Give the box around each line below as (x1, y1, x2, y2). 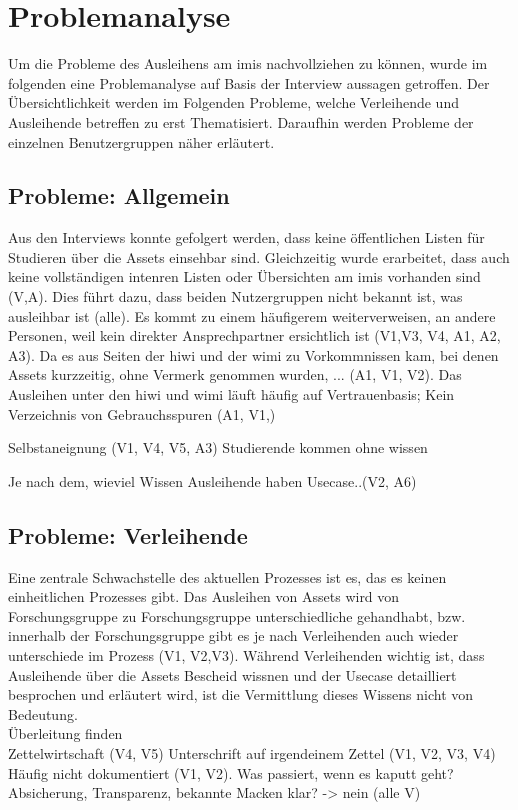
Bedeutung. (8, 703, 78, 724)
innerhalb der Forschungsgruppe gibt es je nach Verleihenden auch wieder (8, 625, 459, 646)
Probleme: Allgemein (8, 180, 230, 211)
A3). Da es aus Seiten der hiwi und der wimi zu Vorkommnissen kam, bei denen (8, 344, 499, 365)
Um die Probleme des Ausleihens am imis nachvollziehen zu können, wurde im (8, 53, 488, 74)
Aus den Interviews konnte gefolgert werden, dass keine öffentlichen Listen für (8, 227, 485, 248)
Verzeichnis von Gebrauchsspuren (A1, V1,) (8, 403, 276, 424)
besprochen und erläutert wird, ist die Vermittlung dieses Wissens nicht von (8, 684, 474, 705)
